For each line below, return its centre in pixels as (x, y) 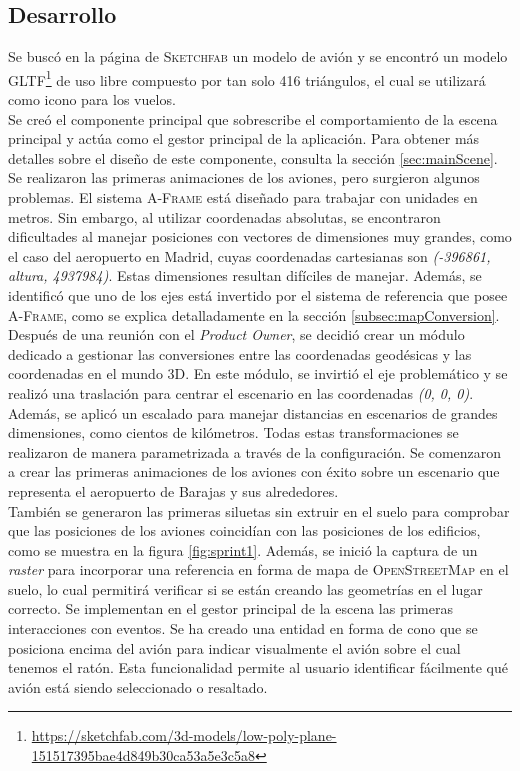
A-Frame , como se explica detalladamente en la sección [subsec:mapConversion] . (254, 314)
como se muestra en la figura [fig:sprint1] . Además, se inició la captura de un (243, 549)
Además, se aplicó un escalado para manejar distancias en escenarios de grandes (253, 412)
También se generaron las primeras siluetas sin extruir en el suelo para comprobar (259, 510)
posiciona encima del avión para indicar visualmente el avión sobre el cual (234, 647)
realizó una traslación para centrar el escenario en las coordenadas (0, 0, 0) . (241, 392)
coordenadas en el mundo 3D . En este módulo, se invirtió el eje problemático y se (258, 373)
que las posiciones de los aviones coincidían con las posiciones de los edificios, (244, 530)
